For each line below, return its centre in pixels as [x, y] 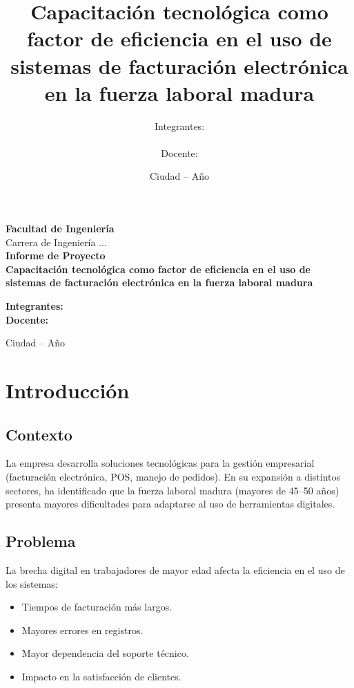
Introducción [68, 390]
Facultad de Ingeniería [60, 229]
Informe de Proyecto [56, 255]
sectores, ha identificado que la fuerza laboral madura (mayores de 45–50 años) [173, 490]
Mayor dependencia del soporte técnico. [105, 653]
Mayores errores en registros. [82, 630]
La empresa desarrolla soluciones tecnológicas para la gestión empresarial [160, 463]
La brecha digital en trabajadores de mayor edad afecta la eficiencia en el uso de [175, 569]
